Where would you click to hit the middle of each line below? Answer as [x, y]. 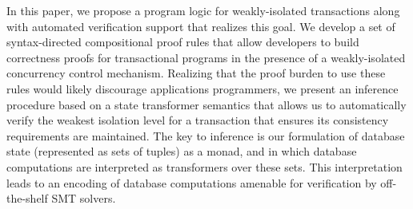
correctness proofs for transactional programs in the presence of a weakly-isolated [206, 57]
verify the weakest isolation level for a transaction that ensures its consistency [198, 120]
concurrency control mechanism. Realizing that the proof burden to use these [196, 73]
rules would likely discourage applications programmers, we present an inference [202, 88]
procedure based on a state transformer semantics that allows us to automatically [206, 104]
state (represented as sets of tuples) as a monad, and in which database [182, 151]
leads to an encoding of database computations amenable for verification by [192, 182]
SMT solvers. [84, 198]
